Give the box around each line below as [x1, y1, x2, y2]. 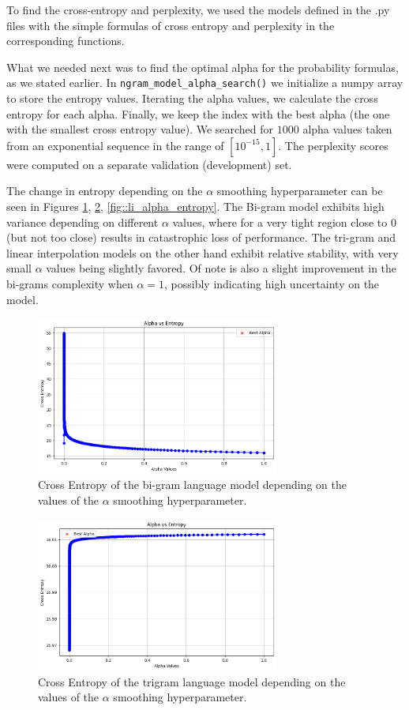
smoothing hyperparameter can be [216, 182, 383, 199]
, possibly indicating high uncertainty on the [164, 275, 380, 291]
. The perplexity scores [278, 137, 388, 153]
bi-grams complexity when [6, 275, 133, 291]
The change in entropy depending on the [6, 182, 203, 199]
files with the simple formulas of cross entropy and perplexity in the [6, 17, 335, 33]
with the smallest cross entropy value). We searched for [6, 121, 274, 137]
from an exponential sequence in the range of [6, 137, 224, 153]
